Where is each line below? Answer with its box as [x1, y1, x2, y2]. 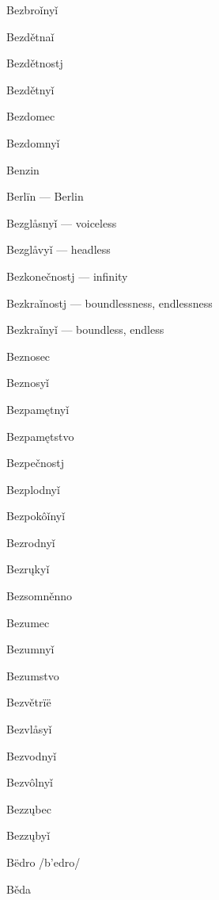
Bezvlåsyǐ [6, 721, 52, 737]
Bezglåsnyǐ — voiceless [6, 214, 117, 231]
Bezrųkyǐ [6, 561, 50, 577]
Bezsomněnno [6, 588, 73, 604]
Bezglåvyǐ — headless [6, 241, 111, 258]
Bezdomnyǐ [6, 134, 60, 151]
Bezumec [6, 614, 50, 630]
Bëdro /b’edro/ [6, 854, 81, 870]
